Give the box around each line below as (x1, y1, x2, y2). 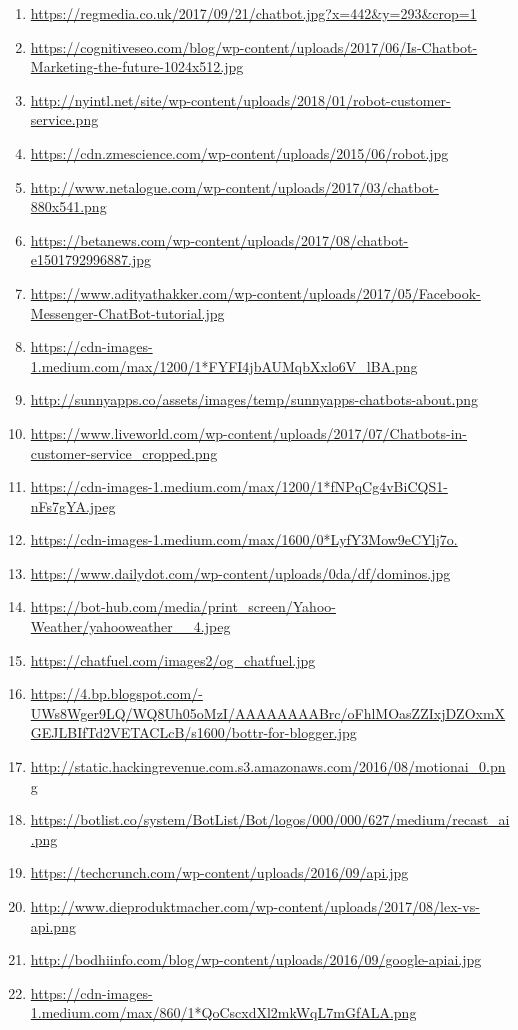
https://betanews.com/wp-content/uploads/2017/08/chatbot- (30, 229, 409, 250)
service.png (30, 109, 99, 130)
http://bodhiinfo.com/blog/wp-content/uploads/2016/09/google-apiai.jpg (30, 949, 482, 970)
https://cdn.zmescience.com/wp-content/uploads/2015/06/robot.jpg (30, 142, 449, 163)
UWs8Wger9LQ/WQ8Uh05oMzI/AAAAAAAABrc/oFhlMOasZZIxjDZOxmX (30, 702, 506, 723)
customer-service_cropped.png (30, 442, 218, 463)
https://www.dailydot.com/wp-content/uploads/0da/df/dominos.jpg (30, 562, 451, 583)
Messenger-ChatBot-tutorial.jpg (30, 302, 225, 323)
